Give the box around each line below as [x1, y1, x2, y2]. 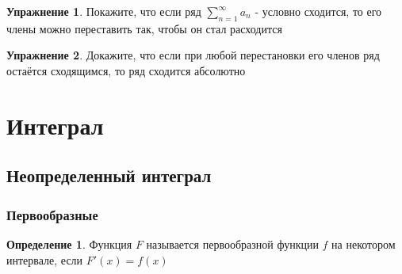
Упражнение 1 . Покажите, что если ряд [6, 3, 201, 19]
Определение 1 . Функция [6, 235, 132, 252]
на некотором [331, 235, 396, 252]
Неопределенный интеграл [6, 163, 212, 188]
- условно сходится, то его [255, 3, 382, 19]
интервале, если [6, 251, 83, 268]
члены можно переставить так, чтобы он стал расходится [6, 20, 282, 36]
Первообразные [6, 204, 98, 224]
